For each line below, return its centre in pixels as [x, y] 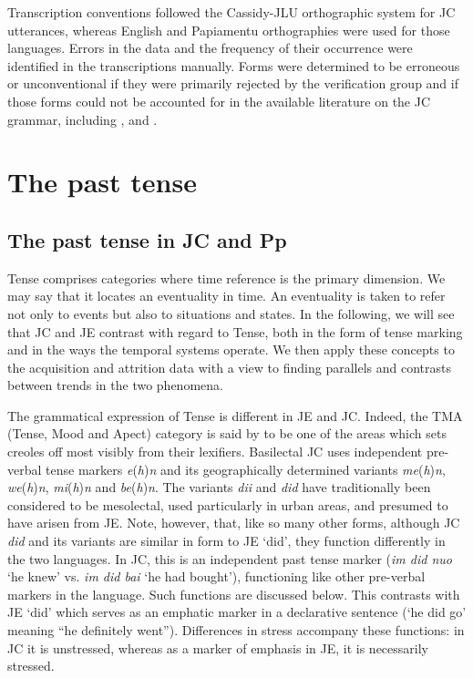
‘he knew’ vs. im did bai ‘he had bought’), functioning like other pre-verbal [216, 576]
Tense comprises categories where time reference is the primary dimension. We [226, 277]
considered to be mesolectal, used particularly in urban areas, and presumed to [228, 504]
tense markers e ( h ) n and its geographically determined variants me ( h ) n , [246, 469]
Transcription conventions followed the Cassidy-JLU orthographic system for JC [231, 12]
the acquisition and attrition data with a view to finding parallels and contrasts [229, 367]
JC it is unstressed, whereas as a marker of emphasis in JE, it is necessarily [218, 647]
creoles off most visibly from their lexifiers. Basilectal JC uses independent [215, 452]
